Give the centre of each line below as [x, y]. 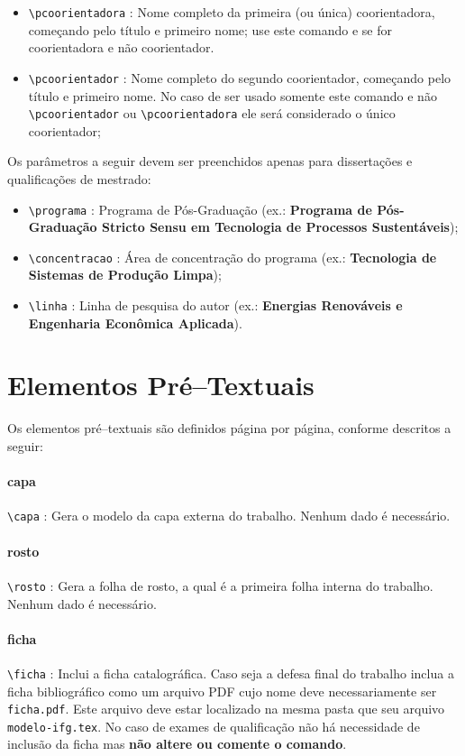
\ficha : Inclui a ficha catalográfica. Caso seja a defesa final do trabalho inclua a [231, 673]
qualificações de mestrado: [79, 178]
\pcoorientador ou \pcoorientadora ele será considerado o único [212, 113]
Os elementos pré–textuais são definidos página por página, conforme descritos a [229, 428]
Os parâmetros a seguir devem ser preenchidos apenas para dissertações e [210, 161]
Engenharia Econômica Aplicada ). [135, 323]
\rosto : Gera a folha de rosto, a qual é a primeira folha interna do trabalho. [220, 585]
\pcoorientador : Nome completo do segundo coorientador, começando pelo [240, 77]
